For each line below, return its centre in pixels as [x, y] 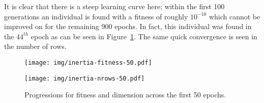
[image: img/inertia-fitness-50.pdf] [88, 62]
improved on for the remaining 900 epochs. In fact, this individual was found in [128, 26]
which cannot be [234, 16]
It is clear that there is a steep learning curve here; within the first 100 [114, 6]
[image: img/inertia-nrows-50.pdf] [85, 78]
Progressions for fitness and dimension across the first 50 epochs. [125, 95]
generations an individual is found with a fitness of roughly [96, 16]
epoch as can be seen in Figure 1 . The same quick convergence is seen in [144, 36]
